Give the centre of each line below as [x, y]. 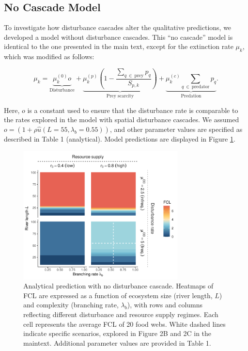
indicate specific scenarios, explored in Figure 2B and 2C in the [117, 333]
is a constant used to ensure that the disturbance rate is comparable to [133, 110]
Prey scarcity [120, 96]
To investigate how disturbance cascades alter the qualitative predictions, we [118, 27]
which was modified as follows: [49, 56]
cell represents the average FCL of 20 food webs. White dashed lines [124, 324]
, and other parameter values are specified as [176, 129]
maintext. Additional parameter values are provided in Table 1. [117, 343]
